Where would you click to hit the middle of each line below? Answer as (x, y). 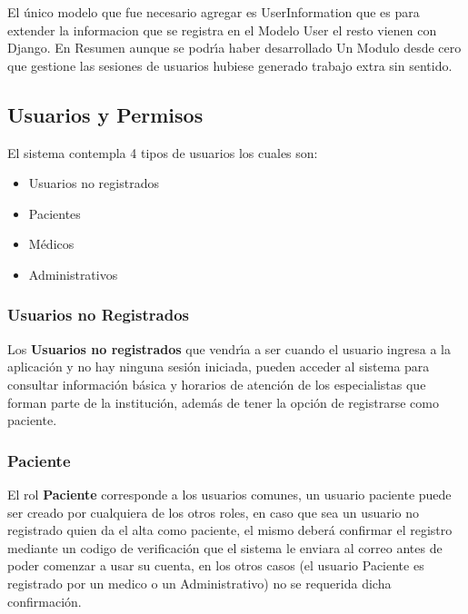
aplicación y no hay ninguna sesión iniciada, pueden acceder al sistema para (219, 366)
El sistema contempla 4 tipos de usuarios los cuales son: (163, 152)
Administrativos (73, 274)
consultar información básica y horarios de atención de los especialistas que (217, 384)
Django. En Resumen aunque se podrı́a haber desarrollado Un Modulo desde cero (234, 48)
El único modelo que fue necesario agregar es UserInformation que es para (214, 12)
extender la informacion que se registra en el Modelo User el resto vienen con (222, 30)
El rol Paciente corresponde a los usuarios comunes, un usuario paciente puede (229, 494)
